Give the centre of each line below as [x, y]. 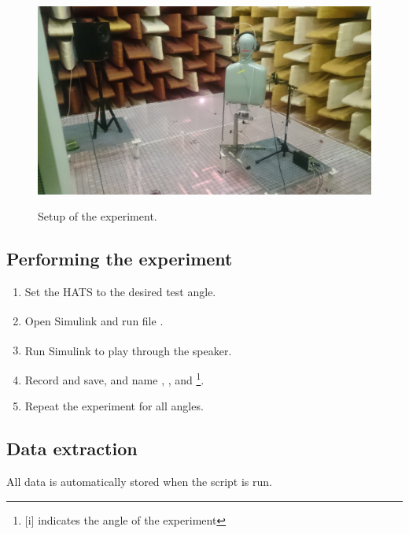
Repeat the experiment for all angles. [114, 406]
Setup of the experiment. [98, 216]
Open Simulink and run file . [94, 321]
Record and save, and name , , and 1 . [114, 378]
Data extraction [72, 449]
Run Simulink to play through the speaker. [128, 350]
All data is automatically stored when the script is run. [139, 482]
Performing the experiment [120, 259]
